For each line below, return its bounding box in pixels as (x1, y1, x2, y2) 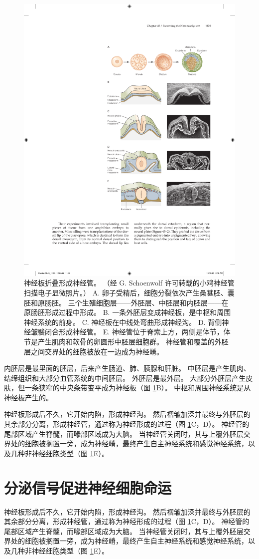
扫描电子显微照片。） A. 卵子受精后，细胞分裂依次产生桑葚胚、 (24, 287, 228, 297)
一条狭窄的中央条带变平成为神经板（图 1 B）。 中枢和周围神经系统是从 (24, 382, 251, 393)
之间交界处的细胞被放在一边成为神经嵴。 (30, 346, 163, 356)
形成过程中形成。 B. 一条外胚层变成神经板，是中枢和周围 (44, 307, 231, 317)
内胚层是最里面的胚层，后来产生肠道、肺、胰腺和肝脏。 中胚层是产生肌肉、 (4, 363, 251, 373)
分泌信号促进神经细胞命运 (4, 477, 172, 498)
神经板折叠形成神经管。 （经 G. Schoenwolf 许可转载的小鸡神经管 (24, 278, 235, 288)
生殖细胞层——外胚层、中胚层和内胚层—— (82, 297, 222, 307)
